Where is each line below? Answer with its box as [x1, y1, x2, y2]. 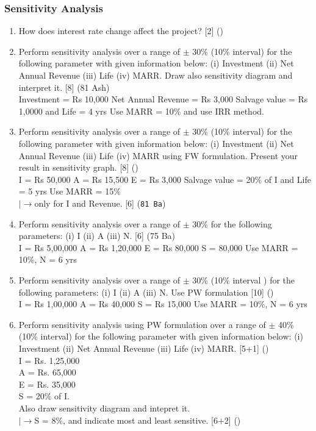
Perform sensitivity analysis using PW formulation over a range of [18, 318, 266, 330]
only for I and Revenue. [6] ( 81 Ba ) [34, 196, 166, 209]
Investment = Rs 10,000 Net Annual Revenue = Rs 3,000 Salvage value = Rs [18, 93, 308, 105]
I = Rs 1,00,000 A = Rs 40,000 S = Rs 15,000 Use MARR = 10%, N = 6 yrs [18, 297, 307, 310]
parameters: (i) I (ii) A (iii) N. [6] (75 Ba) [18, 229, 176, 242]
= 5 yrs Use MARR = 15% [18, 185, 121, 198]
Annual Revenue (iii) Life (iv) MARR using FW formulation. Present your [18, 149, 298, 162]
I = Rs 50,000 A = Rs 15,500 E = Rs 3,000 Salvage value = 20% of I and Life [18, 173, 311, 185]
